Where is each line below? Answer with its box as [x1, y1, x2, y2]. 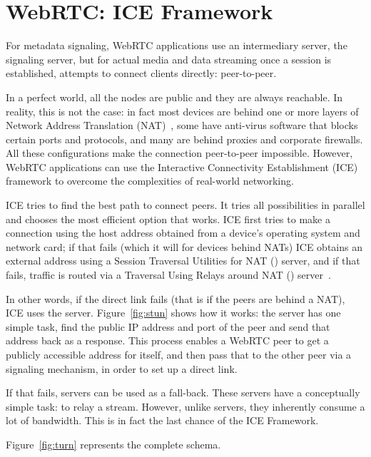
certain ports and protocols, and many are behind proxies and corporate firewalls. [6, 131, 363, 146]
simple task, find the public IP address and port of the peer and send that [6, 319, 330, 334]
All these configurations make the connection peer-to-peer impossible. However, [6, 145, 353, 160]
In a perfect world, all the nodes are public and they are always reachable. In [6, 89, 343, 104]
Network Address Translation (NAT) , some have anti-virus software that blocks [6, 118, 358, 133]
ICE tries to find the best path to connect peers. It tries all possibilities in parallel [6, 197, 365, 212]
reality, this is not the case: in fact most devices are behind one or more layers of [6, 103, 359, 118]
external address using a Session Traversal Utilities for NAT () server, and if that [6, 253, 360, 268]
